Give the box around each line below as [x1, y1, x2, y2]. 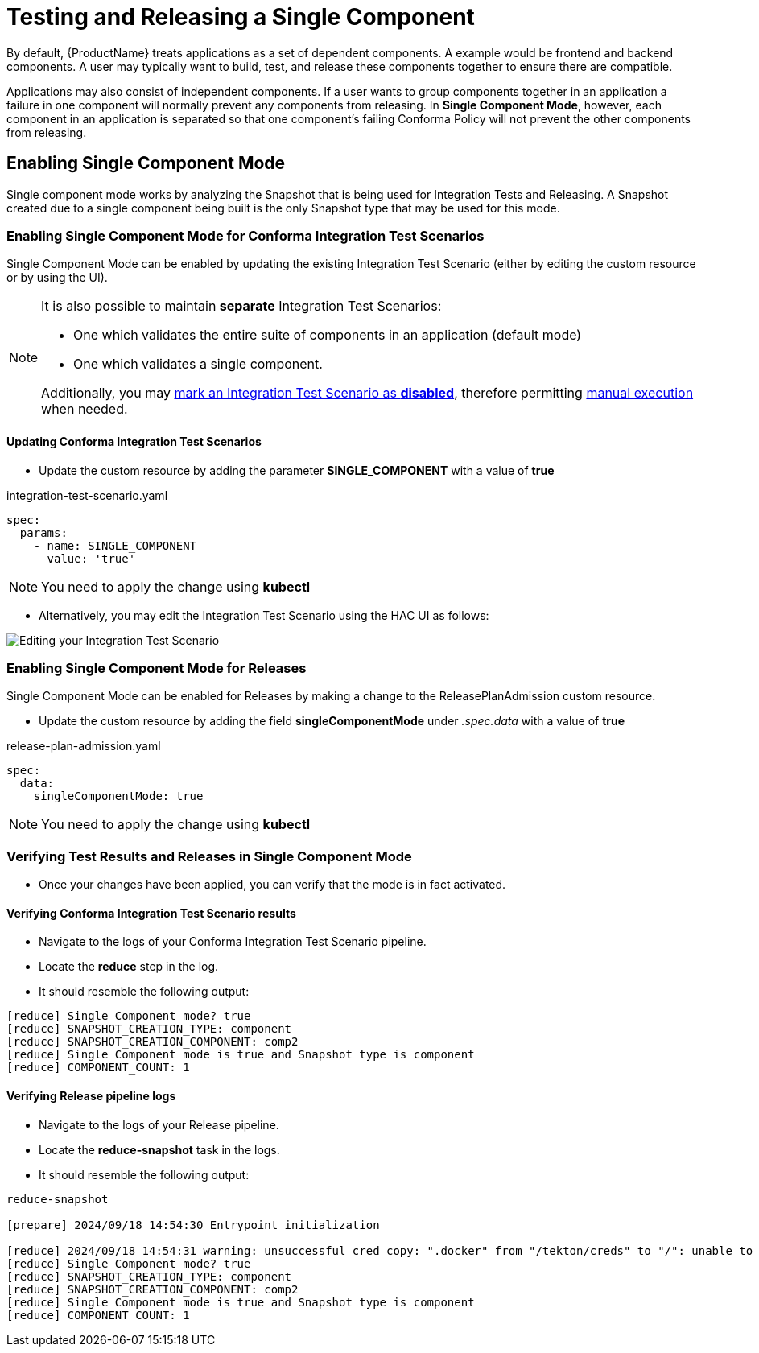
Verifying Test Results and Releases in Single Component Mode [6, 848, 412, 864]
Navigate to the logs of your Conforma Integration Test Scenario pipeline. [39, 934, 427, 949]
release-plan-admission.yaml [6, 739, 161, 753]
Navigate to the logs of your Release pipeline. [39, 1117, 279, 1132]
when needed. [41, 401, 128, 418]
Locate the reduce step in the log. [39, 959, 219, 974]
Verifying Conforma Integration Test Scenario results [6, 905, 296, 920]
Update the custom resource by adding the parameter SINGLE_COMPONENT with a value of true [39, 463, 555, 477]
